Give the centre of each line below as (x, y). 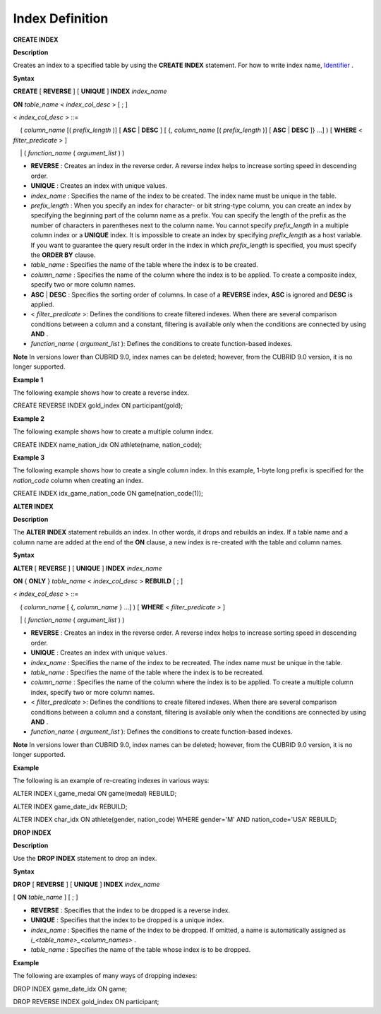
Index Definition (61, 18)
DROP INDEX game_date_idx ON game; (70, 989)
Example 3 (29, 458)
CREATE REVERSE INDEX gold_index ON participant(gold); (98, 405)
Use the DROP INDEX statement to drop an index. (85, 859)
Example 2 (29, 418)
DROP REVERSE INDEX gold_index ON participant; (86, 1001)
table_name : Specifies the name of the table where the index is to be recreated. (147, 673)
